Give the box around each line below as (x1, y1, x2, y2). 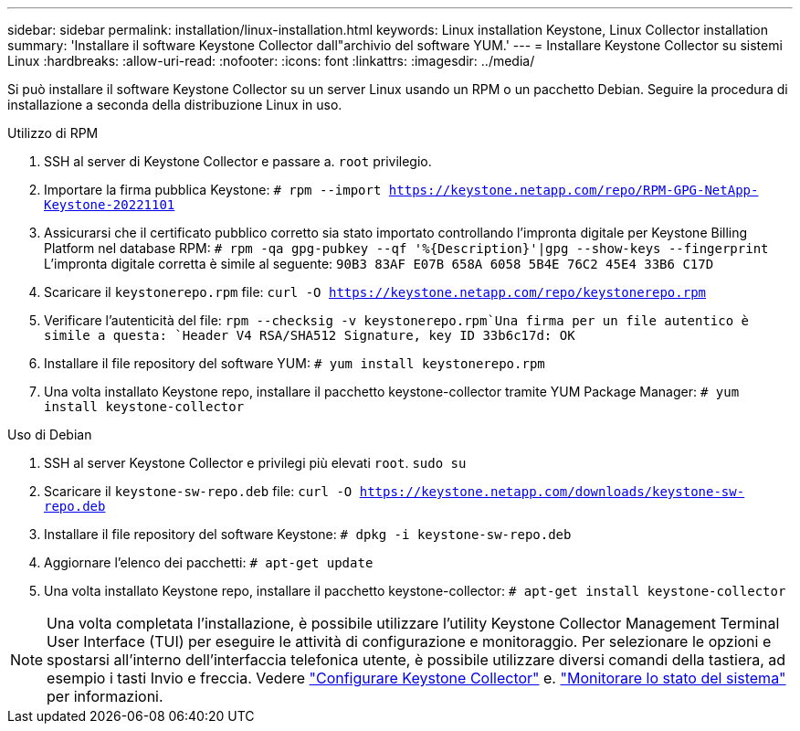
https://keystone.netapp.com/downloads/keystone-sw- (359, 484, 745, 499)
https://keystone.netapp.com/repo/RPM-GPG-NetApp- (388, 183, 759, 197)
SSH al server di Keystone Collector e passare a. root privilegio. (44, 154, 432, 169)
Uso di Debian (7, 427, 92, 442)
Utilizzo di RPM (7, 125, 99, 141)
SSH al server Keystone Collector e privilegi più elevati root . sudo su (44, 455, 467, 471)
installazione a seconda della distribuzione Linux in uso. (7, 97, 342, 112)
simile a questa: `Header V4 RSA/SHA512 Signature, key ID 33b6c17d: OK (44, 328, 575, 343)
